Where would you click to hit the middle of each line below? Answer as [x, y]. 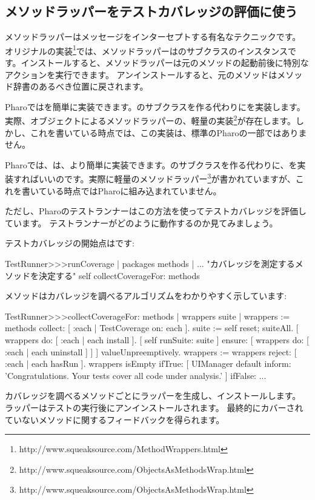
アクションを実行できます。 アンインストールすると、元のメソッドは [141, 74]
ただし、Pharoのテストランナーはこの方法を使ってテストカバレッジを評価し [156, 211]
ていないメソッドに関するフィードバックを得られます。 [115, 419]
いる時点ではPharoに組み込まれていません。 [134, 190]
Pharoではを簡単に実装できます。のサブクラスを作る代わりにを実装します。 [155, 106]
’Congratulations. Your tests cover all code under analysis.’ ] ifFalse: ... [136, 375]
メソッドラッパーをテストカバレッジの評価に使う [151, 11]
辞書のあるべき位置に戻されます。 [81, 86]
